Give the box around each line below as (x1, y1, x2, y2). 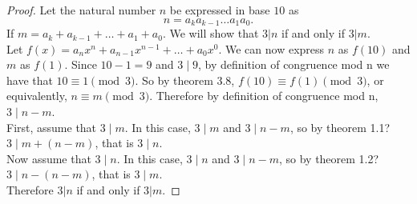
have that (6, 71, 53, 88)
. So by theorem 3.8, (135, 71, 235, 88)
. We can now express (218, 40, 325, 57)
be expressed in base (169, 2, 270, 18)
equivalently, (6, 87, 67, 104)
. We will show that (162, 25, 259, 42)
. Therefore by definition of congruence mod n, (149, 87, 379, 104)
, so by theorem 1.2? (278, 150, 379, 166)
